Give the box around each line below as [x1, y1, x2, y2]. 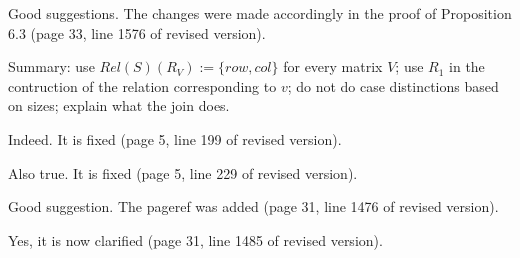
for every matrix [283, 56, 383, 77]
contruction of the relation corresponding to [8, 75, 277, 96]
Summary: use [8, 56, 95, 77]
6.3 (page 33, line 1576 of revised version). [8, 22, 266, 43]
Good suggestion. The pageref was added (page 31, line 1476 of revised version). [8, 196, 499, 217]
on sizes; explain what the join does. [8, 95, 230, 116]
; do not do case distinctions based [287, 75, 499, 96]
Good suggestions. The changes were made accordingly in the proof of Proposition [8, 3, 512, 23]
